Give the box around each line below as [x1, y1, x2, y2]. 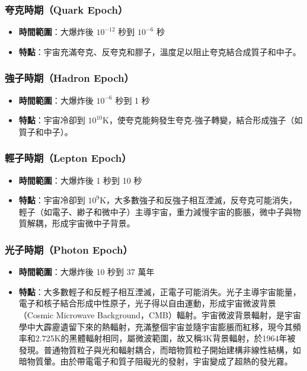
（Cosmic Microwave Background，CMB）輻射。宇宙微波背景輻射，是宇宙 [18, 309, 301, 321]
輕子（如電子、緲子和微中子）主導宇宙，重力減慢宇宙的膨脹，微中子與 [18, 205, 293, 218]
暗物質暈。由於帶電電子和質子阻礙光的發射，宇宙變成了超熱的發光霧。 [18, 355, 293, 367]
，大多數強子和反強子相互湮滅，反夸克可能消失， [106, 194, 298, 206]
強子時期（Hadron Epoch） [5, 71, 134, 85]
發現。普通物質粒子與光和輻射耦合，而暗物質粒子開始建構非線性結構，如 [18, 343, 301, 356]
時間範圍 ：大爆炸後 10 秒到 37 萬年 [18, 266, 155, 278]
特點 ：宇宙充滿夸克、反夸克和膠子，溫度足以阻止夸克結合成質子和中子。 [18, 45, 301, 57]
